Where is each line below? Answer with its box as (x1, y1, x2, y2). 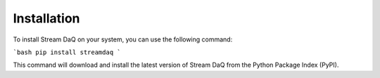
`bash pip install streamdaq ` (13, 48, 121, 56)
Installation (13, 11, 80, 26)
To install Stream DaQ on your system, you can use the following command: (13, 35, 233, 44)
